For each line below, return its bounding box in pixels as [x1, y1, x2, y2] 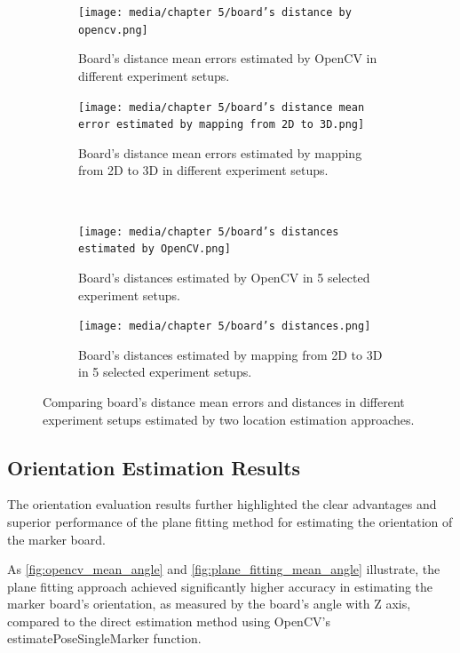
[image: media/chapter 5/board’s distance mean [78, 100, 365, 114]
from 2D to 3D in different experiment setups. [78, 161, 329, 179]
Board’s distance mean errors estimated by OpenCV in [78, 49, 377, 68]
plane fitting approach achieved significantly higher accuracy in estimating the [7, 577, 433, 595]
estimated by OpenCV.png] [78, 243, 231, 256]
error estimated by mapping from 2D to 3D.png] [78, 118, 365, 131]
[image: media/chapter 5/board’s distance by [78, 6, 352, 19]
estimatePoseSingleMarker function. [7, 629, 202, 648]
